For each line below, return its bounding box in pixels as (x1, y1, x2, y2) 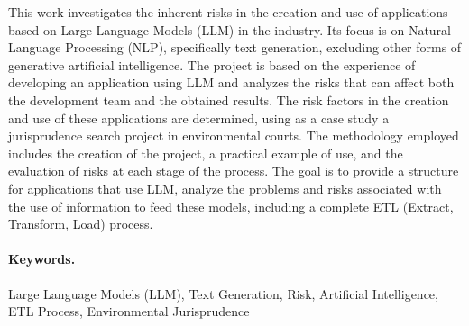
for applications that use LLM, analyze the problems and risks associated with (8, 178, 442, 197)
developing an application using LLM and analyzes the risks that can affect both (8, 73, 455, 92)
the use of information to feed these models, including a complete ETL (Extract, (8, 196, 454, 215)
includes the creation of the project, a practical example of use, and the (8, 143, 403, 162)
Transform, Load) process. (8, 214, 153, 233)
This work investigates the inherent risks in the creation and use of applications (8, 3, 448, 21)
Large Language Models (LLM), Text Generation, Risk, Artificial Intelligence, (8, 284, 438, 303)
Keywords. (8, 249, 76, 268)
